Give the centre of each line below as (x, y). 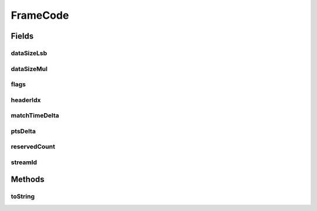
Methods (28, 180)
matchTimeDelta (35, 115)
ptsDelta (23, 131)
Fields (22, 36)
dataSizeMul (29, 69)
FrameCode (40, 15)
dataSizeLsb (29, 53)
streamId (24, 162)
